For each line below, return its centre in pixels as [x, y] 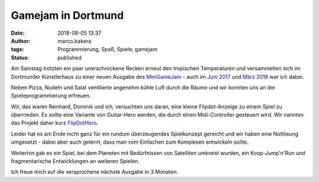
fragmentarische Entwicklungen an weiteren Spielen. [75, 161]
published [70, 57]
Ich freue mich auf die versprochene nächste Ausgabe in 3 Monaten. [95, 172]
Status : [20, 57]
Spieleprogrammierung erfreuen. [51, 96]
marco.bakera [74, 41]
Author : [21, 41]
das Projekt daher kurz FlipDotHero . [55, 123]
